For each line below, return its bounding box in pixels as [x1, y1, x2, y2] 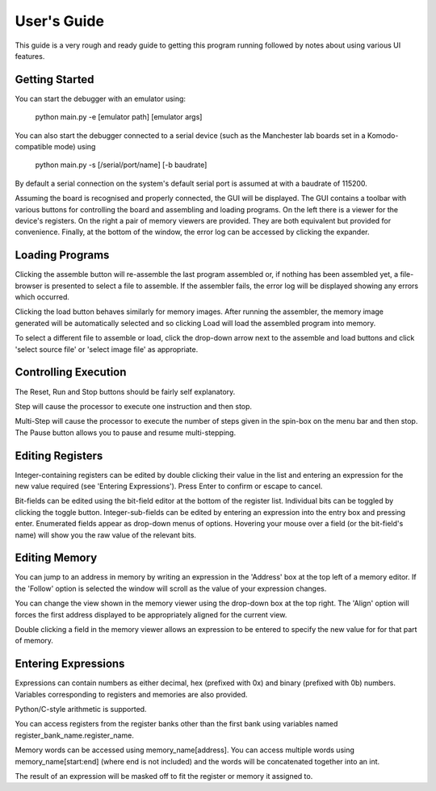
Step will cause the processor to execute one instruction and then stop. [15, 401, 253, 411]
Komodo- [367, 130, 399, 140]
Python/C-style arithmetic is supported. [15, 705, 147, 714]
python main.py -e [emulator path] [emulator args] [35, 112, 203, 122]
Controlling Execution [15, 366, 127, 379]
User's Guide [15, 12, 105, 30]
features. [15, 51, 45, 61]
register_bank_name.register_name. [15, 730, 135, 740]
